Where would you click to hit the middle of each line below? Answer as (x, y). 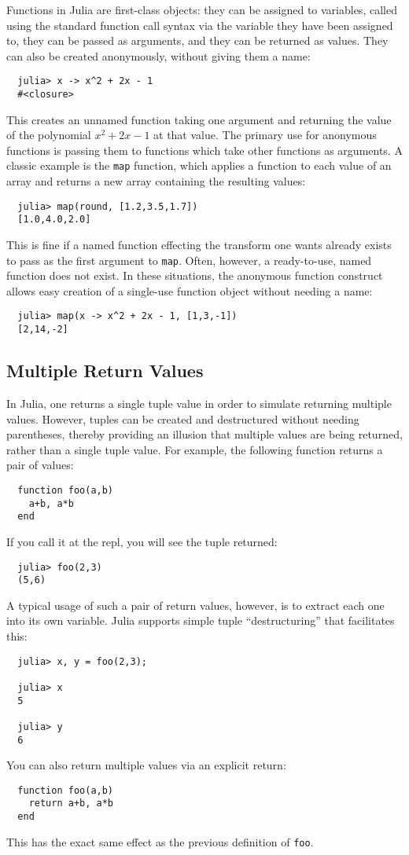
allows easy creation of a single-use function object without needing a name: (190, 290)
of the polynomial (49, 135)
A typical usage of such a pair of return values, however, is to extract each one (195, 605)
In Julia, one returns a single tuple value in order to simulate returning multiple (199, 403)
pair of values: (40, 465)
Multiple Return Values (105, 371)
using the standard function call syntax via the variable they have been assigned (200, 25)
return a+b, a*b (71, 804)
